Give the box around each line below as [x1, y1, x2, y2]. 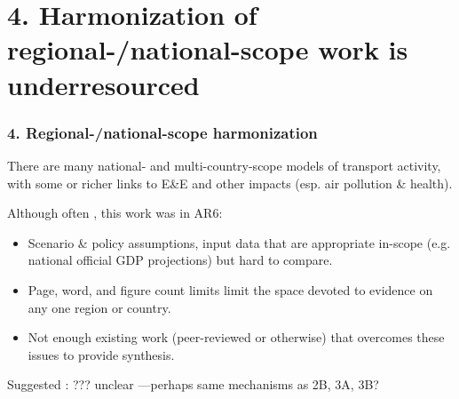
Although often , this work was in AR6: [7, 203, 223, 222]
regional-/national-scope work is [7, 31, 408, 68]
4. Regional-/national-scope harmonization [7, 121, 318, 143]
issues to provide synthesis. [28, 345, 175, 363]
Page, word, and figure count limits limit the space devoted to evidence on [28, 280, 433, 299]
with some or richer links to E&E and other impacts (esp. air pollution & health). [7, 173, 453, 192]
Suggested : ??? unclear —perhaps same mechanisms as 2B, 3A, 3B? [7, 375, 379, 394]
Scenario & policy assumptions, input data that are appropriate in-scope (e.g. [28, 233, 451, 251]
